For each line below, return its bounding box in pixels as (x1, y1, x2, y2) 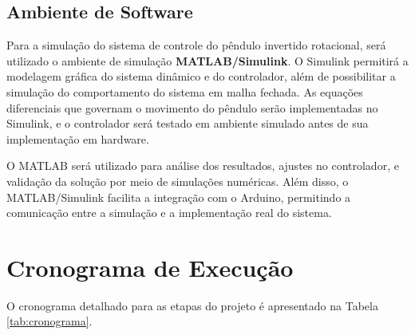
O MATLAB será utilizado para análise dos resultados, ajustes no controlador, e (6, 157, 399, 174)
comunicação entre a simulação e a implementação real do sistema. (6, 204, 332, 221)
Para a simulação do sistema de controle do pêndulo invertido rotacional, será (6, 37, 386, 53)
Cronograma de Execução (6, 250, 294, 283)
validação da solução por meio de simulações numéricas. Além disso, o (6, 172, 349, 189)
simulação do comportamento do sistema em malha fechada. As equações (6, 83, 363, 100)
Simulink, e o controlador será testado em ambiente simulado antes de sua (6, 115, 369, 132)
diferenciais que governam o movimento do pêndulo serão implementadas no (6, 99, 378, 116)
